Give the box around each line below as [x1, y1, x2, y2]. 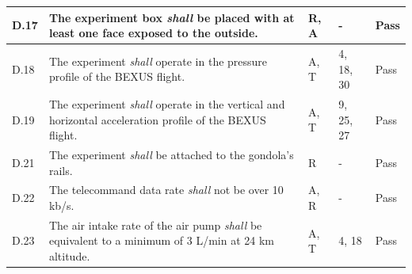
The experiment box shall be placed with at [48, 9, 295, 25]
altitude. [48, 248, 90, 264]
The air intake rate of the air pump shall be [48, 216, 262, 233]
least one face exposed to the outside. [48, 25, 258, 41]
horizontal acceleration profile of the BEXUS [48, 111, 266, 127]
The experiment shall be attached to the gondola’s [48, 147, 294, 162]
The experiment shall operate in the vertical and [48, 95, 285, 112]
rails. [48, 162, 73, 178]
